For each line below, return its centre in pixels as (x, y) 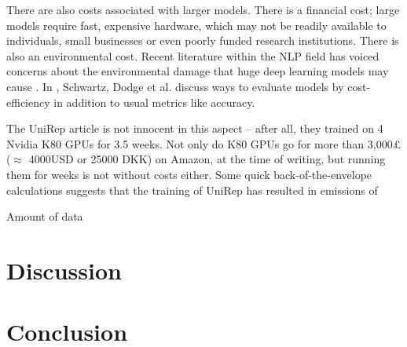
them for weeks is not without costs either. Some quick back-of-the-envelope (189, 174)
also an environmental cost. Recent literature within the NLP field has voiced (193, 55)
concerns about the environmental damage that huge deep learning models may (198, 71)
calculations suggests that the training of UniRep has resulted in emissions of (192, 190)
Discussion (64, 270)
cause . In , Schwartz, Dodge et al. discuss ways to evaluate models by (175, 86)
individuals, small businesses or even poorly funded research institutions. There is (203, 40)
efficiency (28, 102)
